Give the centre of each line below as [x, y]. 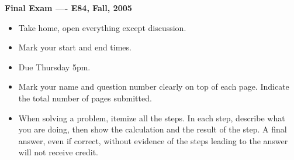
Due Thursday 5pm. [54, 67]
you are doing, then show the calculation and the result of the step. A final [153, 129]
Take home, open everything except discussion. [102, 27]
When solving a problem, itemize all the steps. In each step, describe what [152, 118]
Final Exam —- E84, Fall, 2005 [68, 8]
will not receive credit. [58, 152]
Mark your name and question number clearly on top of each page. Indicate [154, 86]
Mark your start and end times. [75, 47]
